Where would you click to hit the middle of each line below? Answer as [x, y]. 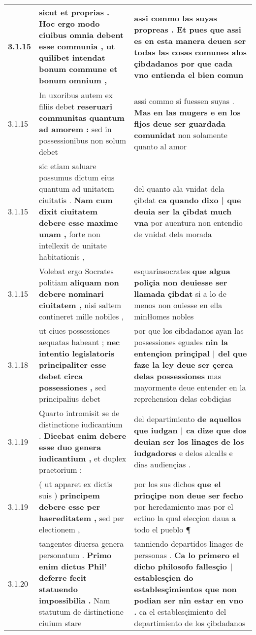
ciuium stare [60, 623]
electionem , [60, 529]
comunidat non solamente [181, 135]
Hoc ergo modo [69, 23]
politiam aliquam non [79, 282]
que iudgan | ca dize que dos [190, 430]
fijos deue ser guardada [180, 123]
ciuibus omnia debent [81, 35]
